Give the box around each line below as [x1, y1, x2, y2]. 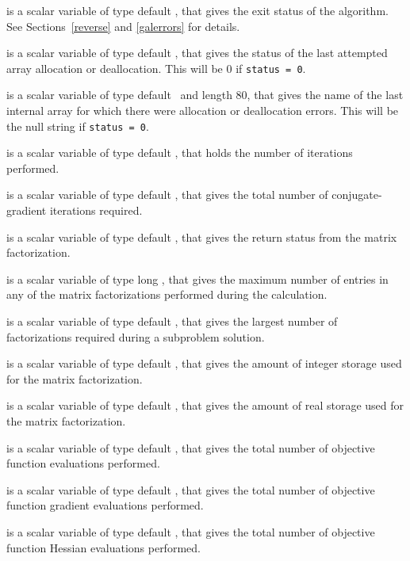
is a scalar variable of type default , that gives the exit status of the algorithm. [6, 2, 389, 18]
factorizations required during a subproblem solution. [6, 328, 265, 345]
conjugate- [331, 186, 382, 203]
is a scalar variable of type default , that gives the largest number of [6, 313, 338, 330]
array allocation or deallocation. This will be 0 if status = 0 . [6, 59, 306, 76]
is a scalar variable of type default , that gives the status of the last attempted [6, 44, 388, 61]
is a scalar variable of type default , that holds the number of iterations [6, 144, 353, 161]
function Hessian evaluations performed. [6, 539, 201, 555]
